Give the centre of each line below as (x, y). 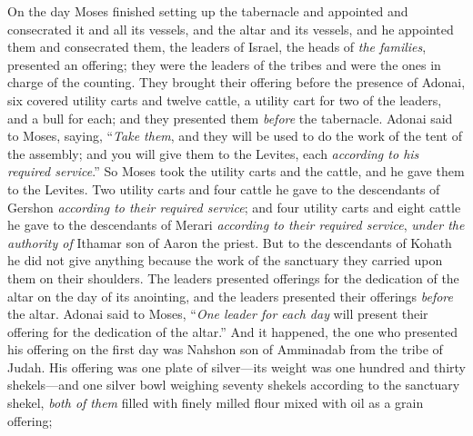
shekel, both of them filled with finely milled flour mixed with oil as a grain (216, 403)
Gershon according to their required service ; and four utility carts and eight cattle (234, 207)
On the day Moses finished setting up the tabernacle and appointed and (208, 11)
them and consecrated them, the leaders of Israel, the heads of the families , (217, 47)
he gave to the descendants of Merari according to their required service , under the (236, 225)
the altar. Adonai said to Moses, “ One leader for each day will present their (218, 314)
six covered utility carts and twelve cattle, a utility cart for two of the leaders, (225, 99)
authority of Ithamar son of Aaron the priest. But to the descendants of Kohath (230, 242)
